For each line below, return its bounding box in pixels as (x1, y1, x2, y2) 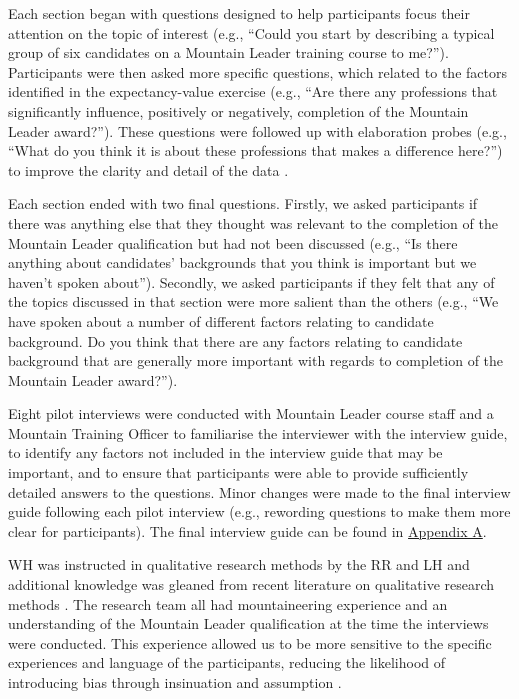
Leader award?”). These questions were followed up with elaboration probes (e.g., (8, 120, 507, 141)
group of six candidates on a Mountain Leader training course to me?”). (8, 42, 449, 63)
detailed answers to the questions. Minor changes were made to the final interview (8, 481, 511, 502)
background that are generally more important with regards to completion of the (8, 350, 504, 371)
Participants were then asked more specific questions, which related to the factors (8, 61, 507, 82)
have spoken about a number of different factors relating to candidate (8, 310, 434, 331)
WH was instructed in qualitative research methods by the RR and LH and (8, 554, 470, 575)
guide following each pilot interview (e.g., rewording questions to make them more (8, 501, 511, 522)
